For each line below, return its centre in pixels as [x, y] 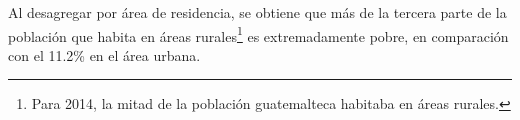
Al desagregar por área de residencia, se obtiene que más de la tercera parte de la [257, 12]
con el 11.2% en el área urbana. [104, 54]
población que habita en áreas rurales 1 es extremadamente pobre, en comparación [258, 34]
